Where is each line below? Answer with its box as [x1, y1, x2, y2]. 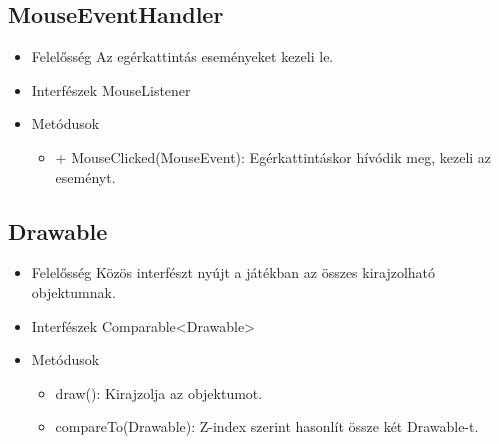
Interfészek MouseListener [31, 79, 191, 100]
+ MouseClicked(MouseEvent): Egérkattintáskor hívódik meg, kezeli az [55, 146, 492, 167]
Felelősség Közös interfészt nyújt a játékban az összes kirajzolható [31, 262, 436, 283]
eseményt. [55, 166, 116, 187]
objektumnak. [31, 281, 116, 302]
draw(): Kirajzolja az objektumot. [55, 382, 263, 403]
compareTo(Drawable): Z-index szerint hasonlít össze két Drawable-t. [55, 416, 479, 437]
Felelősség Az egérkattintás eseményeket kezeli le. [31, 46, 334, 67]
